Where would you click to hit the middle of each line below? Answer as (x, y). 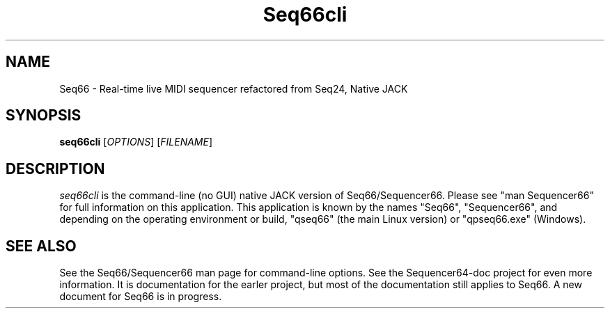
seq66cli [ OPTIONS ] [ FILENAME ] (136, 142)
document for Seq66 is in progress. (141, 297)
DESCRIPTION (55, 168)
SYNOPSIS (44, 116)
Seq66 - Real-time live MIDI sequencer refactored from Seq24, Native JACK (234, 88)
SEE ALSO (41, 246)
